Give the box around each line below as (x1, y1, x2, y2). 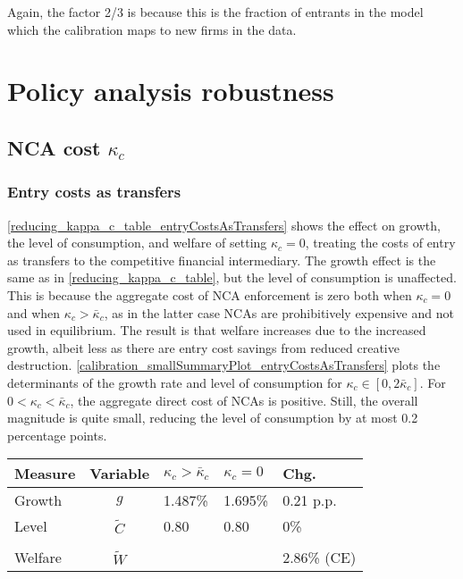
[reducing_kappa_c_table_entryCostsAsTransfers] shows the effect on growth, (7, 215, 441, 234)
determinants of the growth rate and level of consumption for (7, 373, 342, 391)
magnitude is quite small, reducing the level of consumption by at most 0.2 (7, 408, 418, 427)
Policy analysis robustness (7, 72, 334, 109)
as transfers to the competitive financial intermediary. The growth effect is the (7, 250, 436, 269)
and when (7, 303, 61, 322)
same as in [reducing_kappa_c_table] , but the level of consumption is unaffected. (7, 268, 457, 287)
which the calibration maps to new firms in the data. (7, 20, 297, 38)
